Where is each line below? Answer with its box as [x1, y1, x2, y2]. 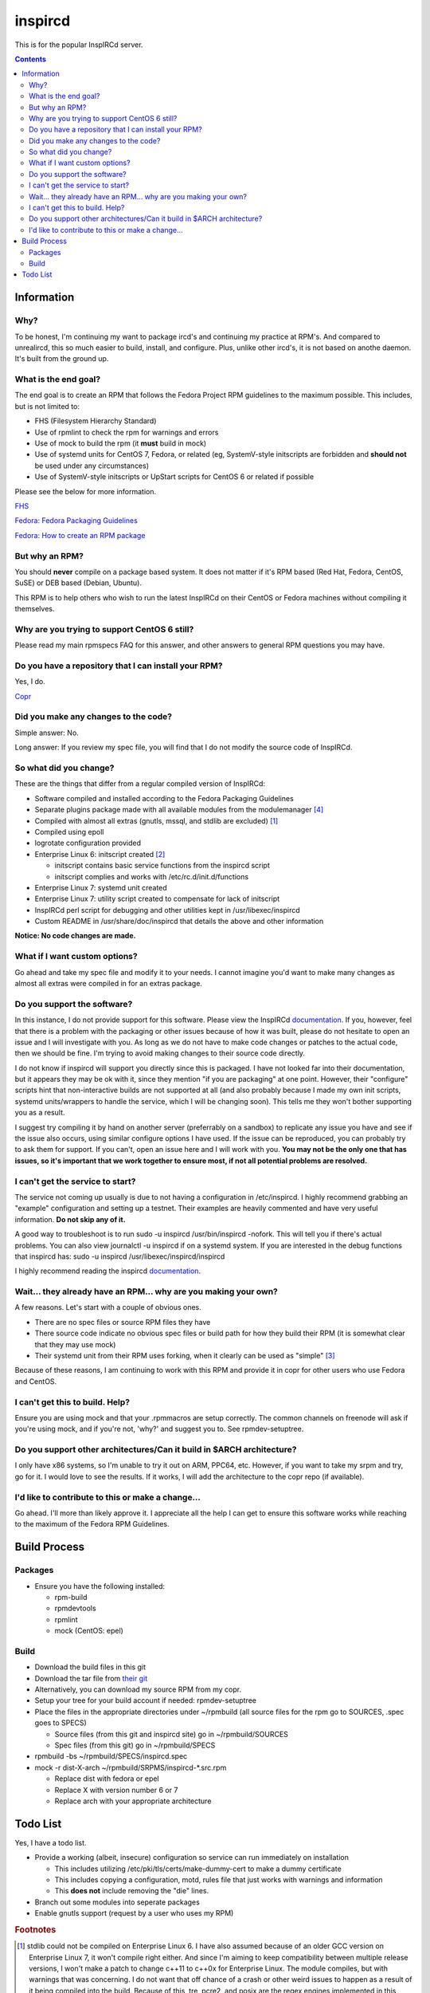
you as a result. [14, 1108, 65, 1118]
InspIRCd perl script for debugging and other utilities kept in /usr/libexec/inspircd [34, 905, 300, 914]
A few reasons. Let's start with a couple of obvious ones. [14, 1303, 202, 1312]
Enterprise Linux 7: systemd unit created [34, 883, 167, 892]
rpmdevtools [54, 1603, 96, 1614]
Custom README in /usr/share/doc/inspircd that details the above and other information [34, 917, 324, 926]
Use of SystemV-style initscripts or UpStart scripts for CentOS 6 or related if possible [34, 472, 315, 482]
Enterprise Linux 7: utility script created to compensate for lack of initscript [34, 894, 280, 904]
